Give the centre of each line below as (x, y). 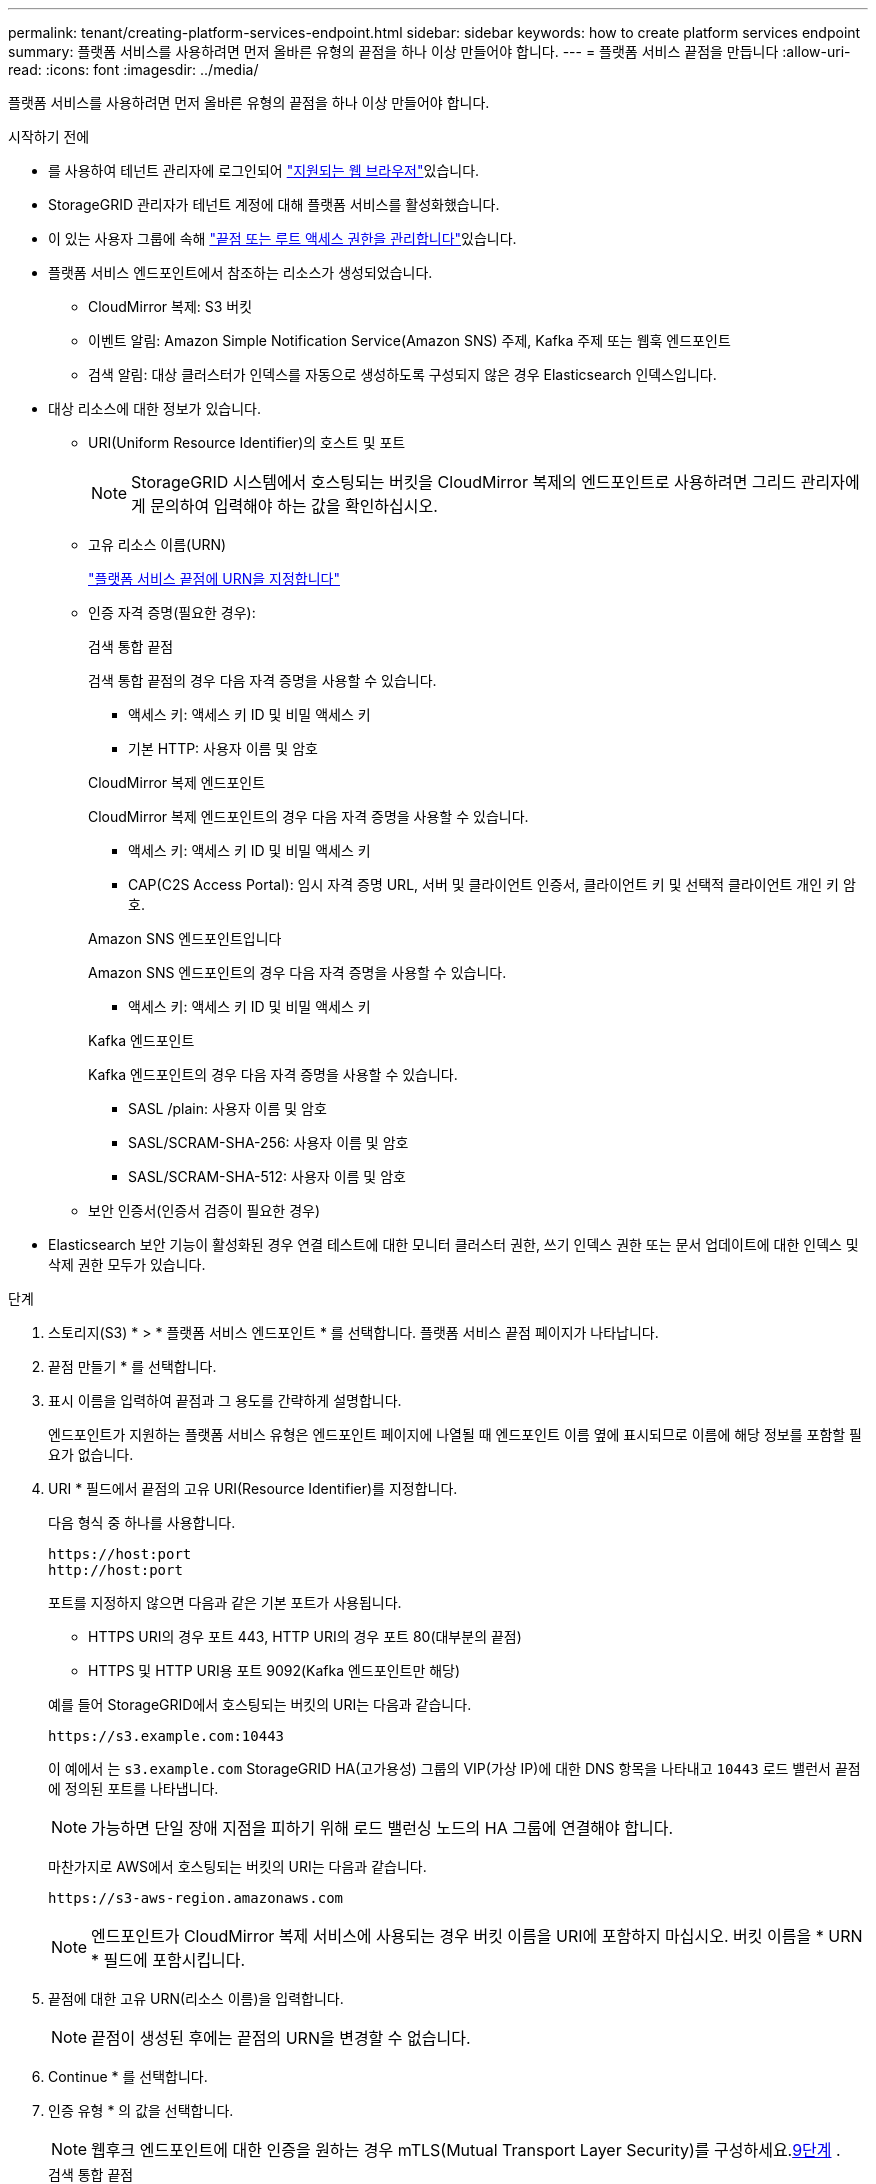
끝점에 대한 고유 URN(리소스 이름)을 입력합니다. (196, 1998)
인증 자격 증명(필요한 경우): (172, 612)
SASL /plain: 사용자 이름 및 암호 (227, 1108)
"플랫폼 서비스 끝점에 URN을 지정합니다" (214, 578)
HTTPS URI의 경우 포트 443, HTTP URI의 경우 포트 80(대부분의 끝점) (305, 1636)
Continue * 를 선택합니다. (128, 2076)
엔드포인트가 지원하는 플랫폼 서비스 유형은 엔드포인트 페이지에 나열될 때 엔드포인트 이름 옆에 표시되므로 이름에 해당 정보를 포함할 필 (455, 1434)
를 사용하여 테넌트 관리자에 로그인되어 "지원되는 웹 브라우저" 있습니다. (264, 170)
